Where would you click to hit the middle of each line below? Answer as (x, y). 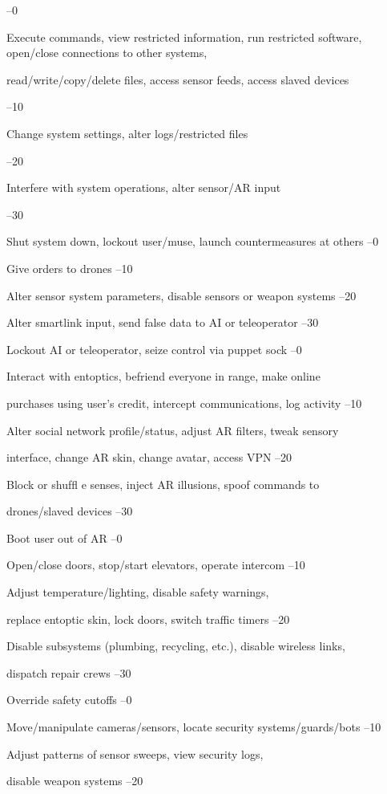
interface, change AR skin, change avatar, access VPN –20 (149, 457)
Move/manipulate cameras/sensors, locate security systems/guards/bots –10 (194, 727)
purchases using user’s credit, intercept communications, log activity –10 (184, 403)
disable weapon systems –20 (75, 781)
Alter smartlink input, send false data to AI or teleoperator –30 (163, 322)
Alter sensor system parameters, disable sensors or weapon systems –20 (181, 295)
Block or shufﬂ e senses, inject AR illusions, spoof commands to (163, 484)
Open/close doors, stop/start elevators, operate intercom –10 (156, 565)
